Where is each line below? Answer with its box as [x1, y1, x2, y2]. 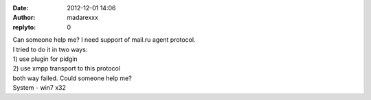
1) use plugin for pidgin [12, 55, 78, 63]
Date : [12, 4, 29, 12]
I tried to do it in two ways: [12, 45, 88, 53]
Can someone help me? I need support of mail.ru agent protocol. [12, 36, 196, 44]
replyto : [12, 23, 36, 31]
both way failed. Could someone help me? [12, 74, 132, 82]
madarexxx [67, 14, 99, 22]
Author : [12, 14, 36, 22]
